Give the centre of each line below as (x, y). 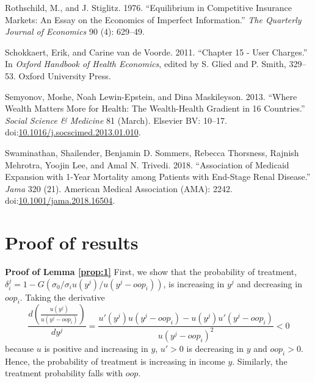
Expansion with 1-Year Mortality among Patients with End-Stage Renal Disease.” (158, 177)
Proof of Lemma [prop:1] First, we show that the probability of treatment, (151, 272)
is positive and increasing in (96, 348)
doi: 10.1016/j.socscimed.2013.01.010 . (73, 132)
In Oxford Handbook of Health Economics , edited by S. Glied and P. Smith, (146, 64)
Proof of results (72, 242)
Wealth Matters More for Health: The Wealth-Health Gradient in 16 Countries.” (155, 108)
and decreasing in (270, 283)
